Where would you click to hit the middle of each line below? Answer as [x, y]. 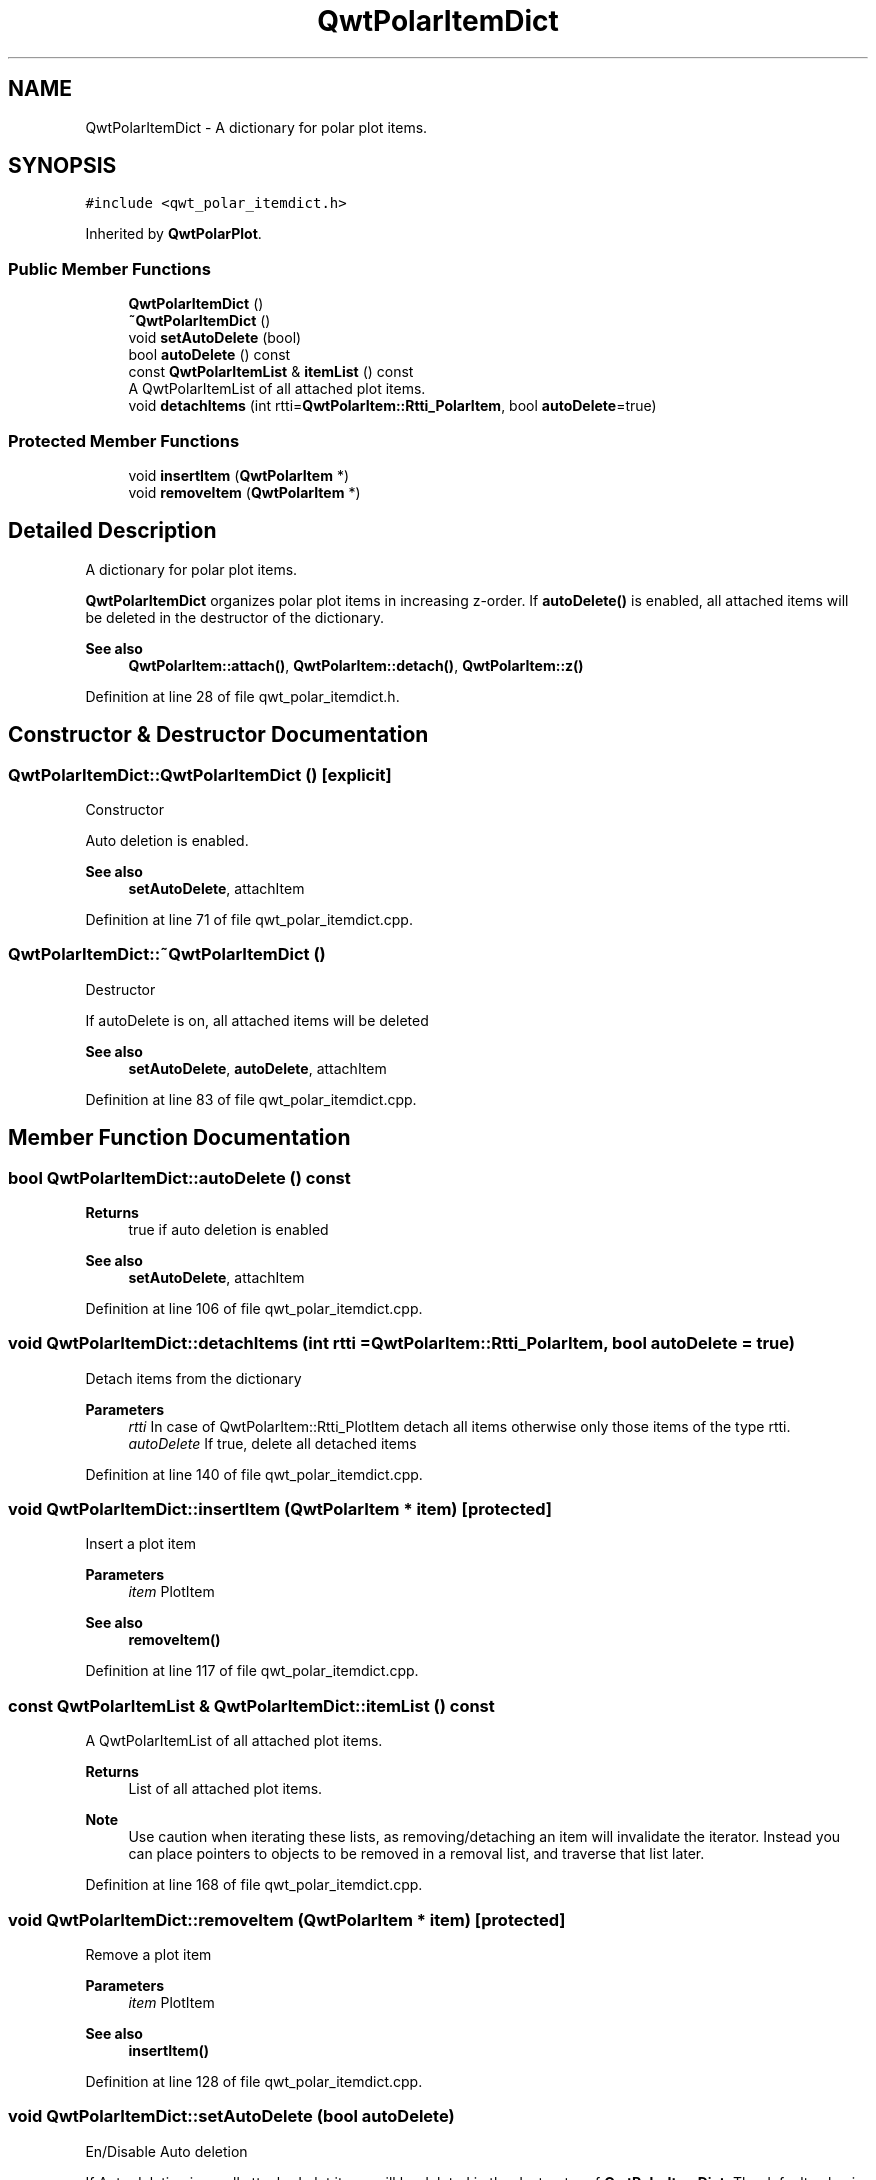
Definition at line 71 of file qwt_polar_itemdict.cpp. [249, 919]
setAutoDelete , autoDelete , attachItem [257, 1068]
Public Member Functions [109, 268]
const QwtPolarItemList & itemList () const [271, 372]
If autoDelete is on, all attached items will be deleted [257, 1020]
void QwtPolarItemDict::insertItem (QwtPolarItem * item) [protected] [280, 1509]
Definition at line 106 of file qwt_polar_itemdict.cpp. [254, 1308]
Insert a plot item [140, 1544]
